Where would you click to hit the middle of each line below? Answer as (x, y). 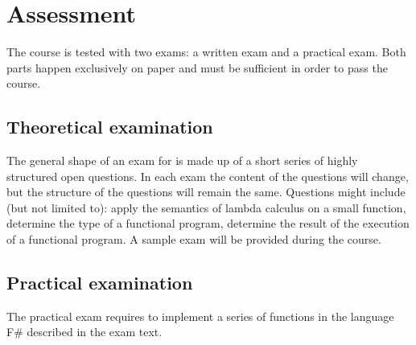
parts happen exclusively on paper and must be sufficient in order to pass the (197, 67)
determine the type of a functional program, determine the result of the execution (208, 223)
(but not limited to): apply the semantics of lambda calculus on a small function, (206, 207)
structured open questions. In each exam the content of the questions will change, (208, 176)
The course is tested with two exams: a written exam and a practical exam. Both (206, 52)
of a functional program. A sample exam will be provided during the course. (194, 239)
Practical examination (100, 283)
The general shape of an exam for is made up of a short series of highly (182, 160)
